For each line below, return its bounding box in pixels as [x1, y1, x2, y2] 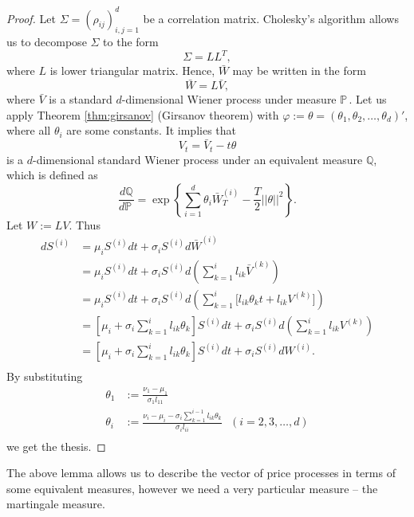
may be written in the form [232, 62, 366, 79]
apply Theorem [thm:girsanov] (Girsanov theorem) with [6, 106, 279, 123]
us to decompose [6, 33, 87, 50]
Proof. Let [6, 10, 56, 26]
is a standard [49, 91, 112, 108]
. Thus [69, 216, 101, 233]
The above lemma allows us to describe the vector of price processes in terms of [6, 464, 396, 481]
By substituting [6, 368, 83, 385]
